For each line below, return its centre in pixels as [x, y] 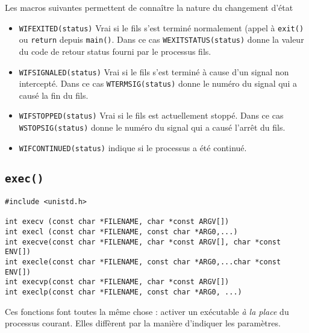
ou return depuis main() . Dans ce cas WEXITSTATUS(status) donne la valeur [161, 39]
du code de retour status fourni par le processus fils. [115, 51]
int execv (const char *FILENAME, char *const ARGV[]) [117, 222]
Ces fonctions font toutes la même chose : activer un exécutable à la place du [147, 311]
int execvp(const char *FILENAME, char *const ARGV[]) [117, 282]
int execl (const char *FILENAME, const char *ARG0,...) [121, 232]
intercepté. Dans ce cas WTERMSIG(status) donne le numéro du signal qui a [158, 83]
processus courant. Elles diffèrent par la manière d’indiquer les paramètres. [143, 323]
